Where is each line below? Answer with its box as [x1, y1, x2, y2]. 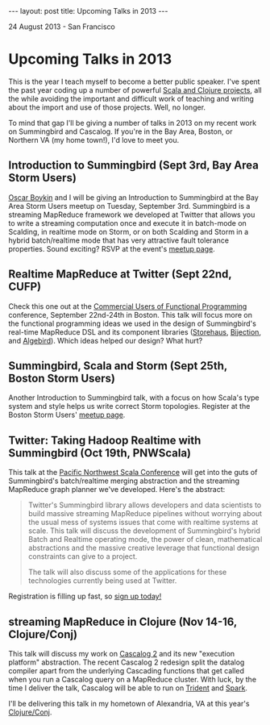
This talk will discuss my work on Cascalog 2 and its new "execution [8, 649, 235, 658]
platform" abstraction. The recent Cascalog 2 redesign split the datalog [8, 657, 245, 667]
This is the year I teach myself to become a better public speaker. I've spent [8, 77, 260, 86]
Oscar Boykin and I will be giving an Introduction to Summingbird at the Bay [8, 192, 260, 202]
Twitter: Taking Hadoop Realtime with [8, 433, 201, 447]
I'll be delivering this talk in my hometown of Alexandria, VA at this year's [8, 699, 250, 708]
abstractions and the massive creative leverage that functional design [27, 543, 260, 553]
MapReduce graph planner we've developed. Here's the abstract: [8, 485, 226, 494]
